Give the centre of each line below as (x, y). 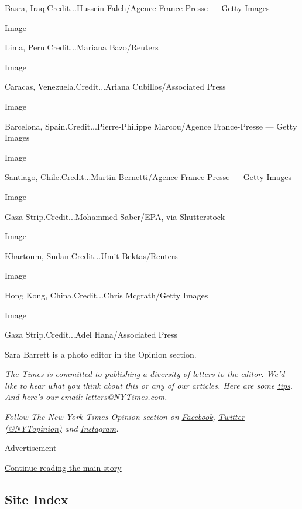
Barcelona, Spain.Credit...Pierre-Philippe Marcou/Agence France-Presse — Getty (151, 126)
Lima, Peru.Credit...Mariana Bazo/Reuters (82, 47)
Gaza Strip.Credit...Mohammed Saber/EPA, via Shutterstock (115, 216)
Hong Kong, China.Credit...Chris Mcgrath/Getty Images (107, 295)
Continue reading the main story (63, 467)
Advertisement (31, 448)
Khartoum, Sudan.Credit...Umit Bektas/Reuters (91, 255)
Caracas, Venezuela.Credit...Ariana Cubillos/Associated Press (115, 86)
